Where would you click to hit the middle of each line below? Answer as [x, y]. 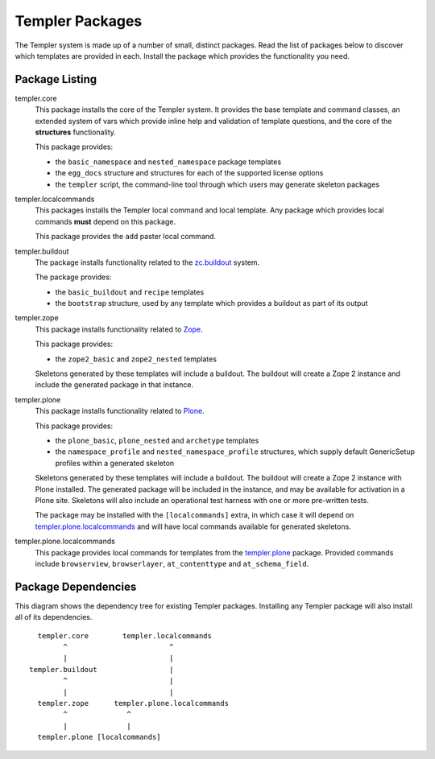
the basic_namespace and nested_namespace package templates [168, 162]
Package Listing [56, 79]
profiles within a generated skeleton [115, 463]
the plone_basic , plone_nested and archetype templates [157, 440]
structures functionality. [76, 132]
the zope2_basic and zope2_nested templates [136, 359]
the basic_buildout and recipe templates [130, 292]
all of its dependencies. [54, 617]
